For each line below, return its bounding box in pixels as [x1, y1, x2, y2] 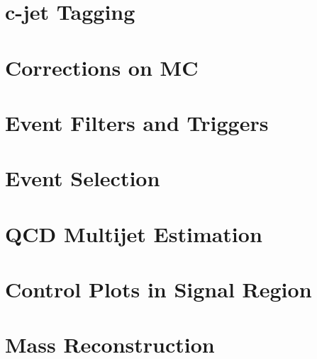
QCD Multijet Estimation [5, 219, 262, 248]
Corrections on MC [5, 52, 199, 81]
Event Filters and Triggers [5, 108, 269, 137]
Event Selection [5, 164, 160, 193]
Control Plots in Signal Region [5, 275, 312, 304]
